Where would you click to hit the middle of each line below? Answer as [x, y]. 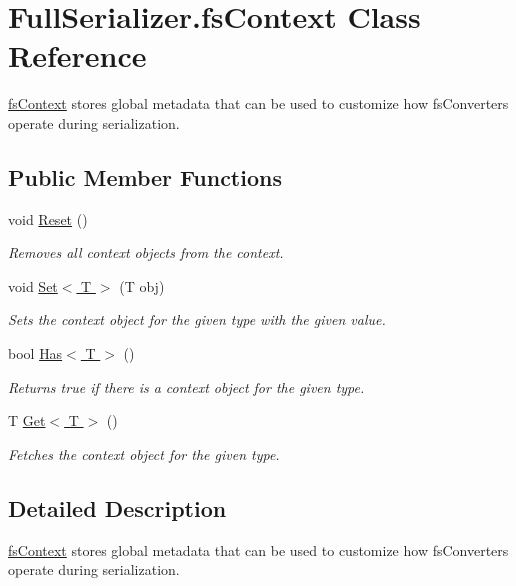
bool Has [35, 353]
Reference [77, 55]
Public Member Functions [145, 176]
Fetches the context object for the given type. [144, 453]
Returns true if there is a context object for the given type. [186, 386]
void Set [33, 285]
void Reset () [48, 218]
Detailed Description [117, 507]
